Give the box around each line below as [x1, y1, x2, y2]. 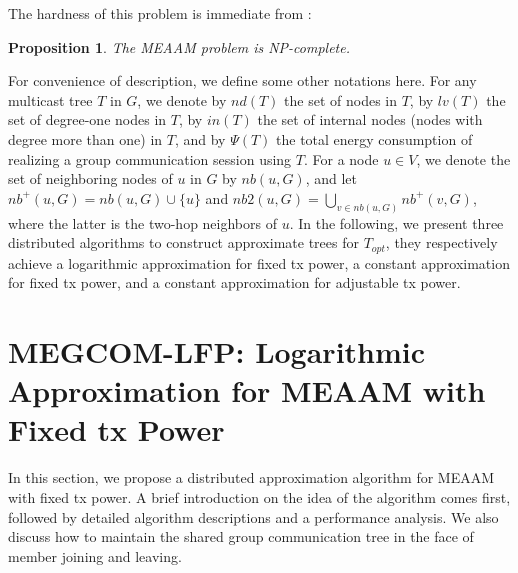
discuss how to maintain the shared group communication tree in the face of [8, 526, 474, 547]
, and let [305, 168, 358, 189]
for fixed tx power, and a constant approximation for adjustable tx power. [8, 272, 461, 293]
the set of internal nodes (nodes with [257, 109, 483, 130]
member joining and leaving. [8, 545, 182, 566]
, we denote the [416, 148, 511, 169]
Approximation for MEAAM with [8, 370, 486, 411]
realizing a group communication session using [8, 148, 292, 169]
